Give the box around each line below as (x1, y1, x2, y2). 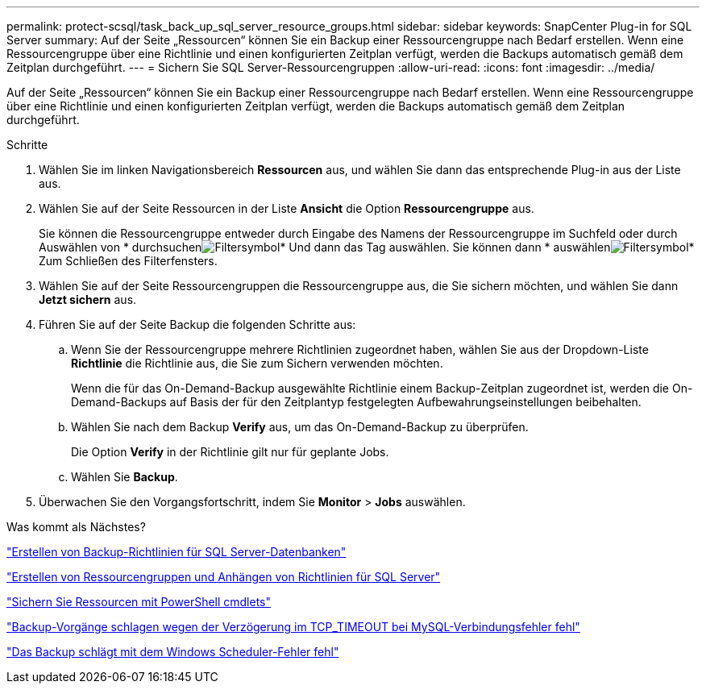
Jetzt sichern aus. (39, 293, 137, 306)
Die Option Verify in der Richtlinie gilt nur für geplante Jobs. (71, 445, 389, 459)
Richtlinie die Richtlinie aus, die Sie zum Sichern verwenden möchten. (71, 356, 443, 370)
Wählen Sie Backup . (71, 470, 178, 484)
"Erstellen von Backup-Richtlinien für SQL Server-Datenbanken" (6, 545, 347, 559)
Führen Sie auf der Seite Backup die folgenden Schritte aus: (39, 318, 356, 331)
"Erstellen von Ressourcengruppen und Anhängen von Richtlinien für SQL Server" (6, 570, 441, 584)
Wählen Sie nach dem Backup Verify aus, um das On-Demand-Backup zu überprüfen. (71, 420, 529, 434)
